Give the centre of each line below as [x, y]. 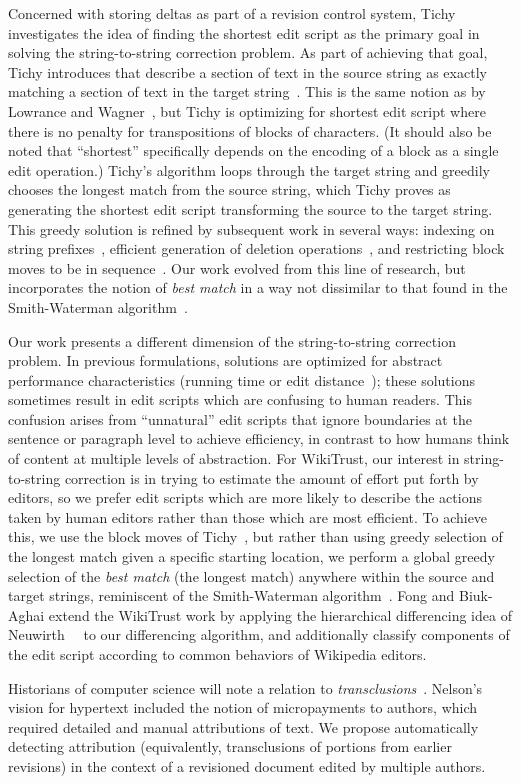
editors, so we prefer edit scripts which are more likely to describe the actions [245, 497]
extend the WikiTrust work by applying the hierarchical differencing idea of [280, 614]
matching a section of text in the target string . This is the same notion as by [247, 91]
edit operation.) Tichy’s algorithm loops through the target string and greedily [249, 169]
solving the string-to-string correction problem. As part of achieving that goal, [248, 52]
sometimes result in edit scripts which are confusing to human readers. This [240, 399]
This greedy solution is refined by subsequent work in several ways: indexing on [251, 228]
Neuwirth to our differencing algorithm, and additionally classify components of [259, 634]
